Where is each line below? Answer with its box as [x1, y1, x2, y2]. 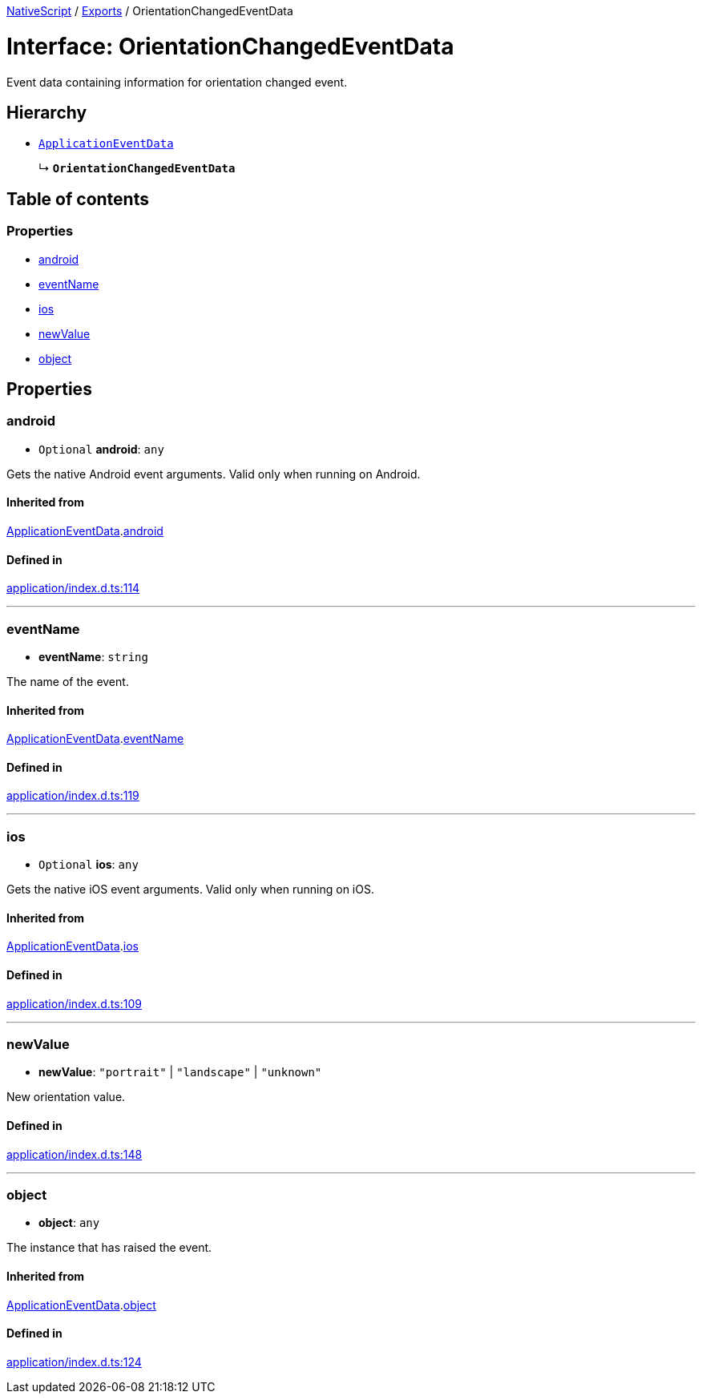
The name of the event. [6, 674, 129, 688]
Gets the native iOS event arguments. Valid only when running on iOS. [6, 882, 374, 897]
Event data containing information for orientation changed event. [6, 75, 348, 89]
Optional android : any [38, 442, 164, 456]
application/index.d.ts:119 [6, 789, 139, 803]
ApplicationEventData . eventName [6, 732, 184, 746]
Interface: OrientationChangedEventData [6, 32, 454, 60]
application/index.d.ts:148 [6, 1147, 143, 1161]
